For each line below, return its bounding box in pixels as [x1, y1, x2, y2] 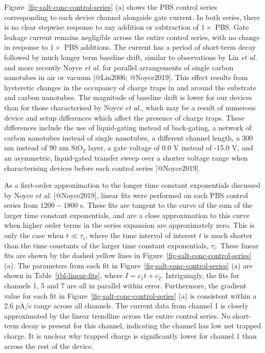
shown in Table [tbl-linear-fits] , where [4, 270, 123, 281]
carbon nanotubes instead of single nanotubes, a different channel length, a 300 [4, 132, 253, 143]
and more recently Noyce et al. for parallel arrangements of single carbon [4, 62, 234, 72]
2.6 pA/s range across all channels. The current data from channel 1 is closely [4, 300, 249, 311]
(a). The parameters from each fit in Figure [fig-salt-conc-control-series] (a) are [4, 260, 253, 270]
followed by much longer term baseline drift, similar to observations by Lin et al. [4, 51, 257, 62]
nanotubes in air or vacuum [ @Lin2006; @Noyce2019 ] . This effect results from [4, 72, 248, 83]
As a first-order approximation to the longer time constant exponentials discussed [4, 180, 260, 190]
